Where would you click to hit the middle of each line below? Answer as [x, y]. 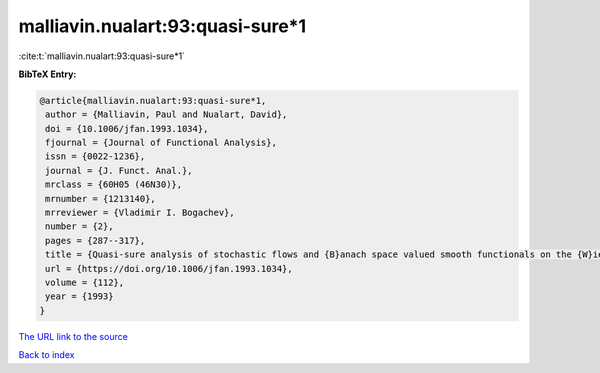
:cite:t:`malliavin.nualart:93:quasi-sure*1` [101, 56]
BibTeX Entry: [47, 74]
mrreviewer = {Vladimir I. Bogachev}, [140, 213]
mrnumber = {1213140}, [101, 198]
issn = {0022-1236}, [95, 156]
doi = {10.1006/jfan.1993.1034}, [127, 128]
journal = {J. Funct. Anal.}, [119, 170]
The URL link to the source [73, 336]
